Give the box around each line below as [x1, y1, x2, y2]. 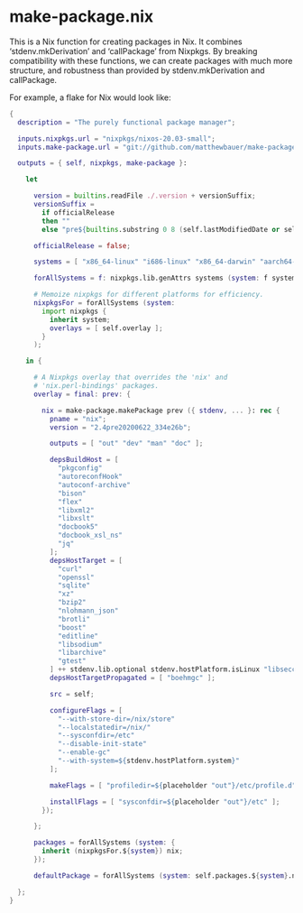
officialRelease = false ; [32, 241, 131, 250]
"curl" [57, 564, 83, 574]
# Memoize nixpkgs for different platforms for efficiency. [32, 290, 264, 300]
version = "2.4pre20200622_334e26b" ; [49, 422, 192, 432]
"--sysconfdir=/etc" [57, 731, 135, 741]
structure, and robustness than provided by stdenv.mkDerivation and [9, 65, 265, 76]
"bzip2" [57, 598, 87, 607]
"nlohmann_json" [57, 606, 119, 615]
